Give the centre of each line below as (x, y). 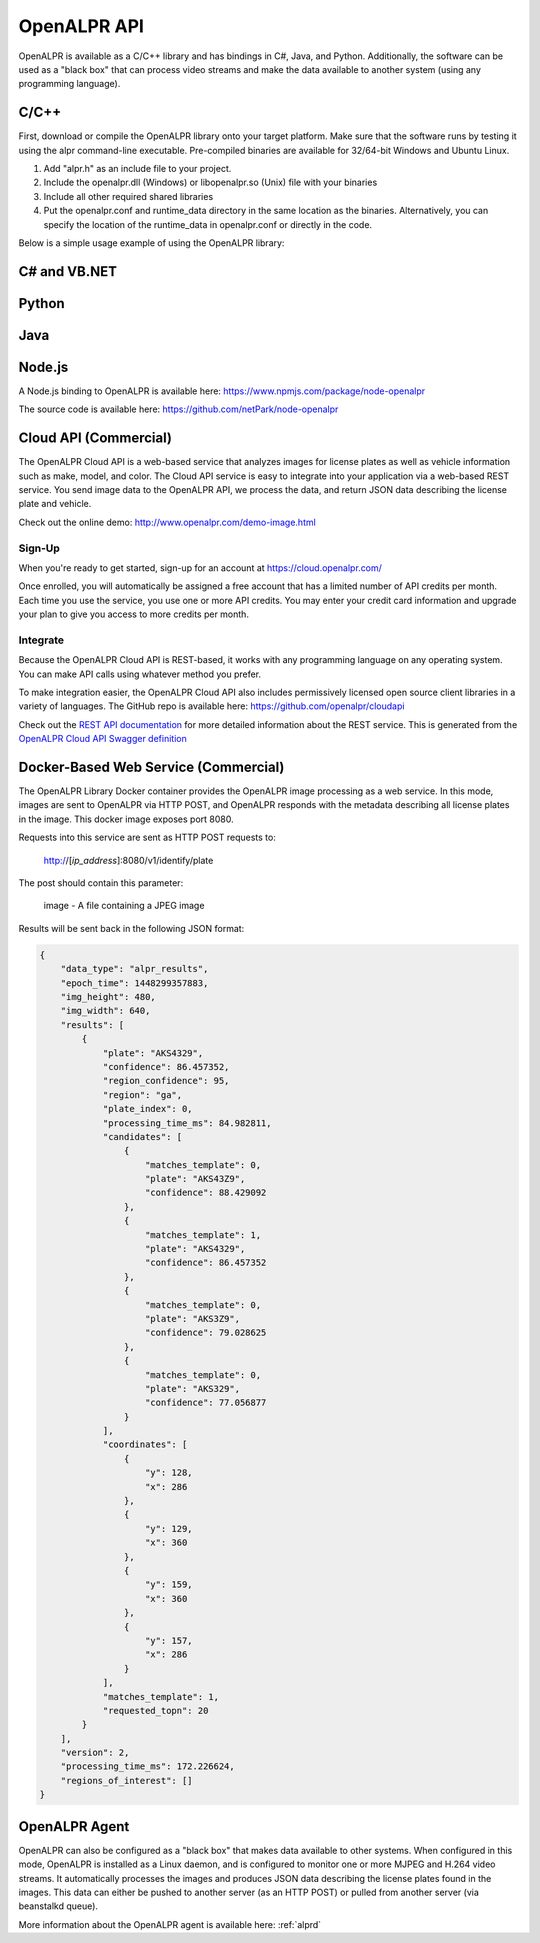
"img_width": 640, (105, 1011)
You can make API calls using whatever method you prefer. (140, 674)
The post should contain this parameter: (101, 883)
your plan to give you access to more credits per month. (134, 614)
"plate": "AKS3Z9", (192, 1318)
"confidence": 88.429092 (206, 1193)
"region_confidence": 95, (166, 1081)
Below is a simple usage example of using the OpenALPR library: (151, 242)
